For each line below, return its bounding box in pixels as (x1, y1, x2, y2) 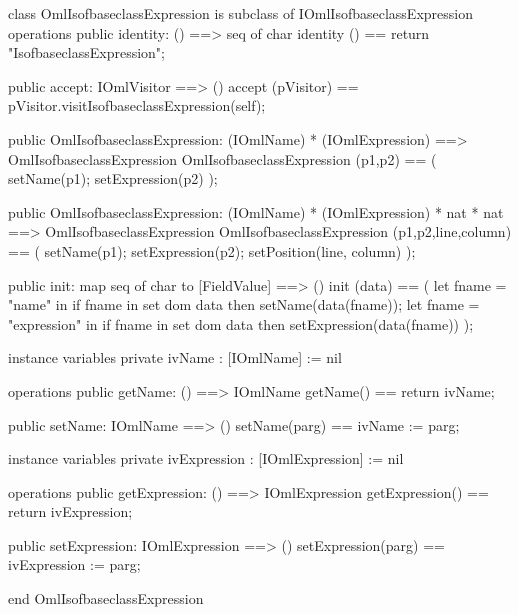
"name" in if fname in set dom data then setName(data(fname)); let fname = (8, 294, 480, 315)
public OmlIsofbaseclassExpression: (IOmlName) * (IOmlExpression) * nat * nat (8, 201, 504, 222)
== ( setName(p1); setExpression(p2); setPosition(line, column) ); (8, 240, 416, 261)
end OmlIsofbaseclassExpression (8, 588, 204, 609)
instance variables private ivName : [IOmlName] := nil (8, 347, 342, 368)
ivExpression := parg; (8, 554, 141, 575)
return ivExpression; (8, 501, 133, 522)
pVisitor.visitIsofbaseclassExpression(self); (8, 95, 266, 116)
